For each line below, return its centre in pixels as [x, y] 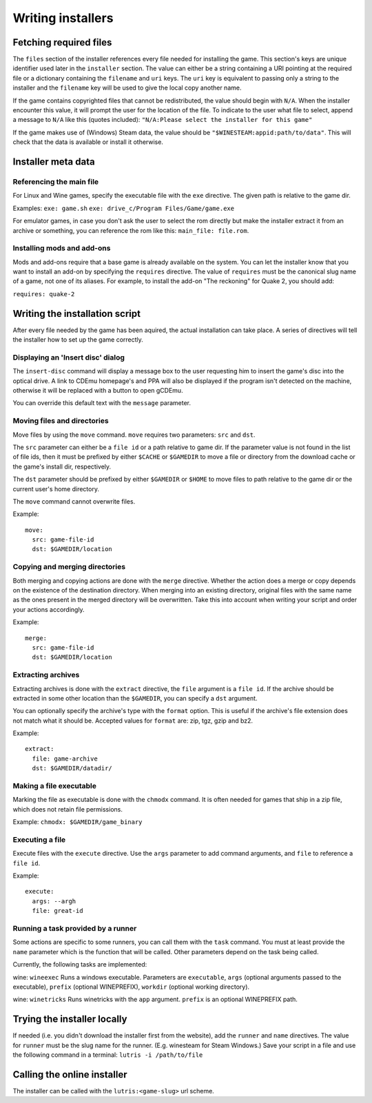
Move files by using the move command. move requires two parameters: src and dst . [134, 435]
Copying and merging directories [69, 567]
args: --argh [54, 901]
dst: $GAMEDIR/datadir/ [72, 769]
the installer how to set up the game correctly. [78, 340]
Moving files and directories [61, 421]
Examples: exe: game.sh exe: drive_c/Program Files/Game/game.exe [123, 208]
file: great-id [58, 911]
